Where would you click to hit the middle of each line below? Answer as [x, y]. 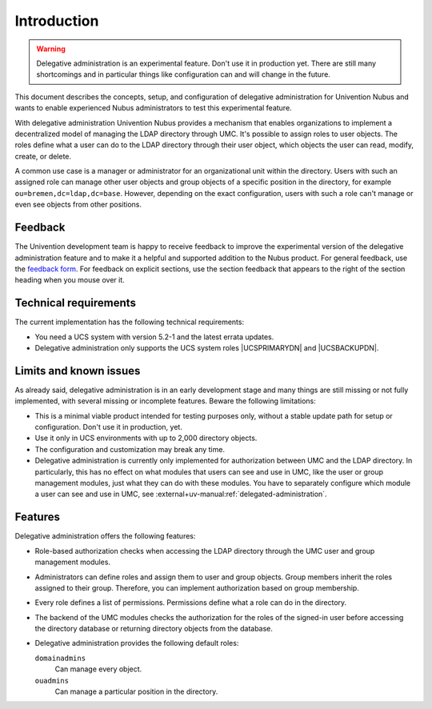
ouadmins [52, 681]
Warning [51, 49]
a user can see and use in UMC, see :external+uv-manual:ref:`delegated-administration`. [181, 494]
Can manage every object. [98, 669]
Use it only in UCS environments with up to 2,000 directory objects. [146, 438]
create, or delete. [43, 156]
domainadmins [60, 658]
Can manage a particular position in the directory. [136, 691]
